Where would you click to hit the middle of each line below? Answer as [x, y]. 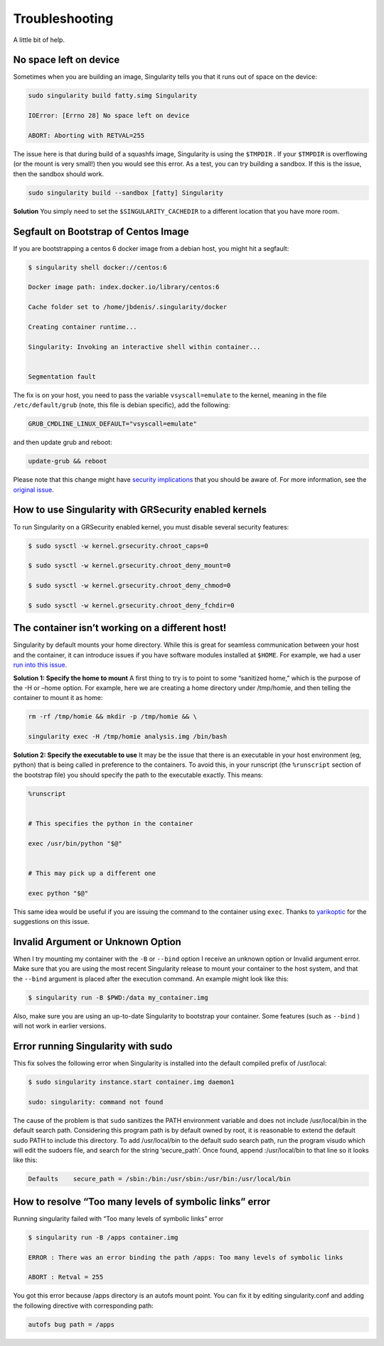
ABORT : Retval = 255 [66, 1277]
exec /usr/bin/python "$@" [75, 843]
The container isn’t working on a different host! [120, 628]
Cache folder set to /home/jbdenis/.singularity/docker [128, 307]
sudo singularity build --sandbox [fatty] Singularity [126, 193]
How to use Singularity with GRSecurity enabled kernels [140, 510]
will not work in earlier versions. [60, 1026]
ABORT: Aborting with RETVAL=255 [86, 135]
